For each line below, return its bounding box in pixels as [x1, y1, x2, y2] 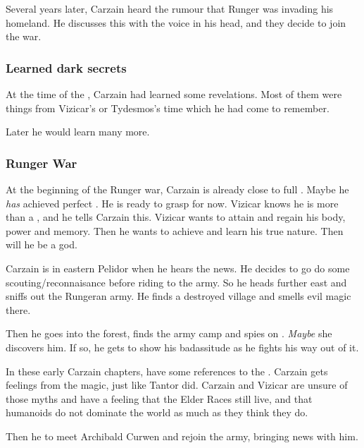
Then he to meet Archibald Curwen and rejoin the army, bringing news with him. [6, 428, 358, 443]
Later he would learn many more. [6, 124, 150, 139]
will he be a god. [6, 237, 77, 252]
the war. [6, 29, 42, 44]
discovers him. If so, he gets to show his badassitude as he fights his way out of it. [6, 339, 359, 354]
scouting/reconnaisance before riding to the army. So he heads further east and [6, 274, 347, 289]
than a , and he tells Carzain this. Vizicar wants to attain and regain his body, [6, 210, 346, 224]
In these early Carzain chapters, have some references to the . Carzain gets [6, 363, 328, 378]
